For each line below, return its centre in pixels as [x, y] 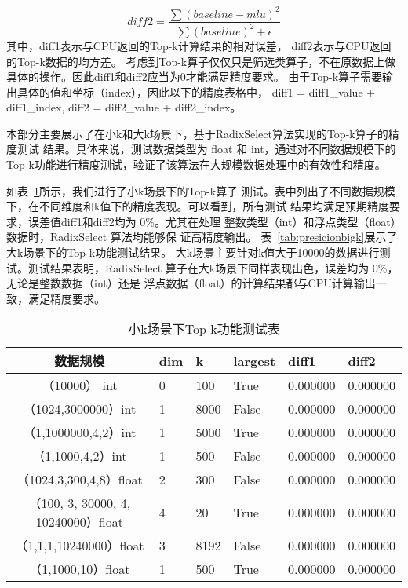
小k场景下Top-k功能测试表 [204, 329]
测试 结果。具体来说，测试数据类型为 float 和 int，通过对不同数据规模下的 [206, 149]
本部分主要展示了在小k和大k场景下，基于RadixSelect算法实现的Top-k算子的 [197, 133]
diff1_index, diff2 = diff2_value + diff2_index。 [124, 107]
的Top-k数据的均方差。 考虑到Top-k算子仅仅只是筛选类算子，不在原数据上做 [201, 61]
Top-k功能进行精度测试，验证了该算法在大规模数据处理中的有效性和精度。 [196, 164]
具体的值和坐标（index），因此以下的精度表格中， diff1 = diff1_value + [196, 91]
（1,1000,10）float [80, 569]
